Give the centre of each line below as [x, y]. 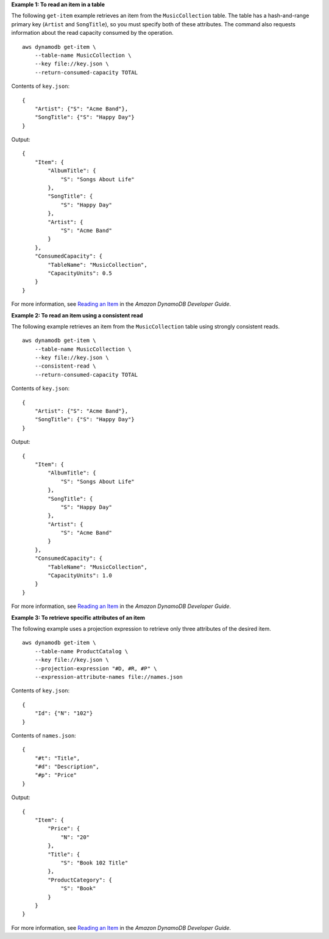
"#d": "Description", [67, 767]
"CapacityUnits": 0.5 [80, 273]
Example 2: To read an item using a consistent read [77, 315]
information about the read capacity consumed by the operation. [92, 33]
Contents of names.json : [44, 735]
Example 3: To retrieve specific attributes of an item [78, 617]
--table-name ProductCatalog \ [81, 651]
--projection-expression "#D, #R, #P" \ [96, 668]
